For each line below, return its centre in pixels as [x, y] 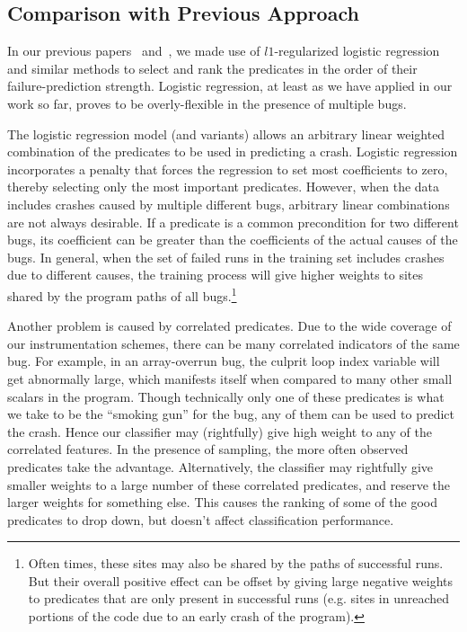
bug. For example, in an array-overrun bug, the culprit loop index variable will [224, 361]
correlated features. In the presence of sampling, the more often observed [208, 449]
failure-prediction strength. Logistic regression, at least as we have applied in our [230, 86]
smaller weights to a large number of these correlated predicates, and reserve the [229, 484]
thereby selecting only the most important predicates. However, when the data [224, 187]
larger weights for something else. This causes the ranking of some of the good [222, 502]
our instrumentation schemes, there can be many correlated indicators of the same [233, 343]
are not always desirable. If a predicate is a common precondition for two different [233, 222]
